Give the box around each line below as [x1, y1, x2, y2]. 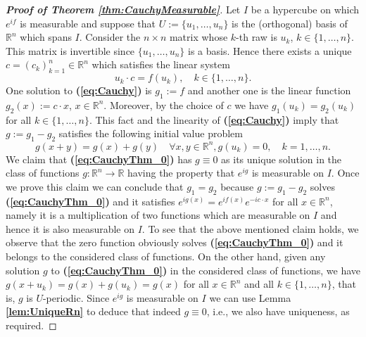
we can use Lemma [209, 290, 291, 305]
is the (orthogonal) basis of [232, 15, 348, 30]
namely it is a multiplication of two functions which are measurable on [6, 208, 310, 222]
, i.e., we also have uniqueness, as [206, 304, 350, 319]
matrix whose [169, 30, 228, 44]
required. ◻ [6, 317, 57, 332]
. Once [331, 165, 360, 180]
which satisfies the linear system [91, 57, 230, 72]
